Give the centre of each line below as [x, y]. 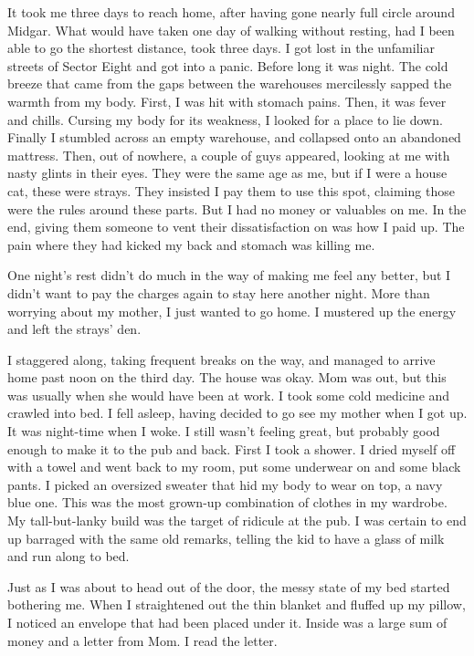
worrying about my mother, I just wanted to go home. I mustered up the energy [232, 311]
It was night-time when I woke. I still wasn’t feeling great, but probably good [224, 431]
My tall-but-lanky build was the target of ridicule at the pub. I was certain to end [237, 521]
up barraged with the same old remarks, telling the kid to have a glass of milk [226, 538]
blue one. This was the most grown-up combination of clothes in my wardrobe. [227, 502]
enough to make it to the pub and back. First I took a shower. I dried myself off [232, 448]
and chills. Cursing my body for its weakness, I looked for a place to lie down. [225, 119]
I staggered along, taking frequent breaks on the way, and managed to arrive [221, 359]
